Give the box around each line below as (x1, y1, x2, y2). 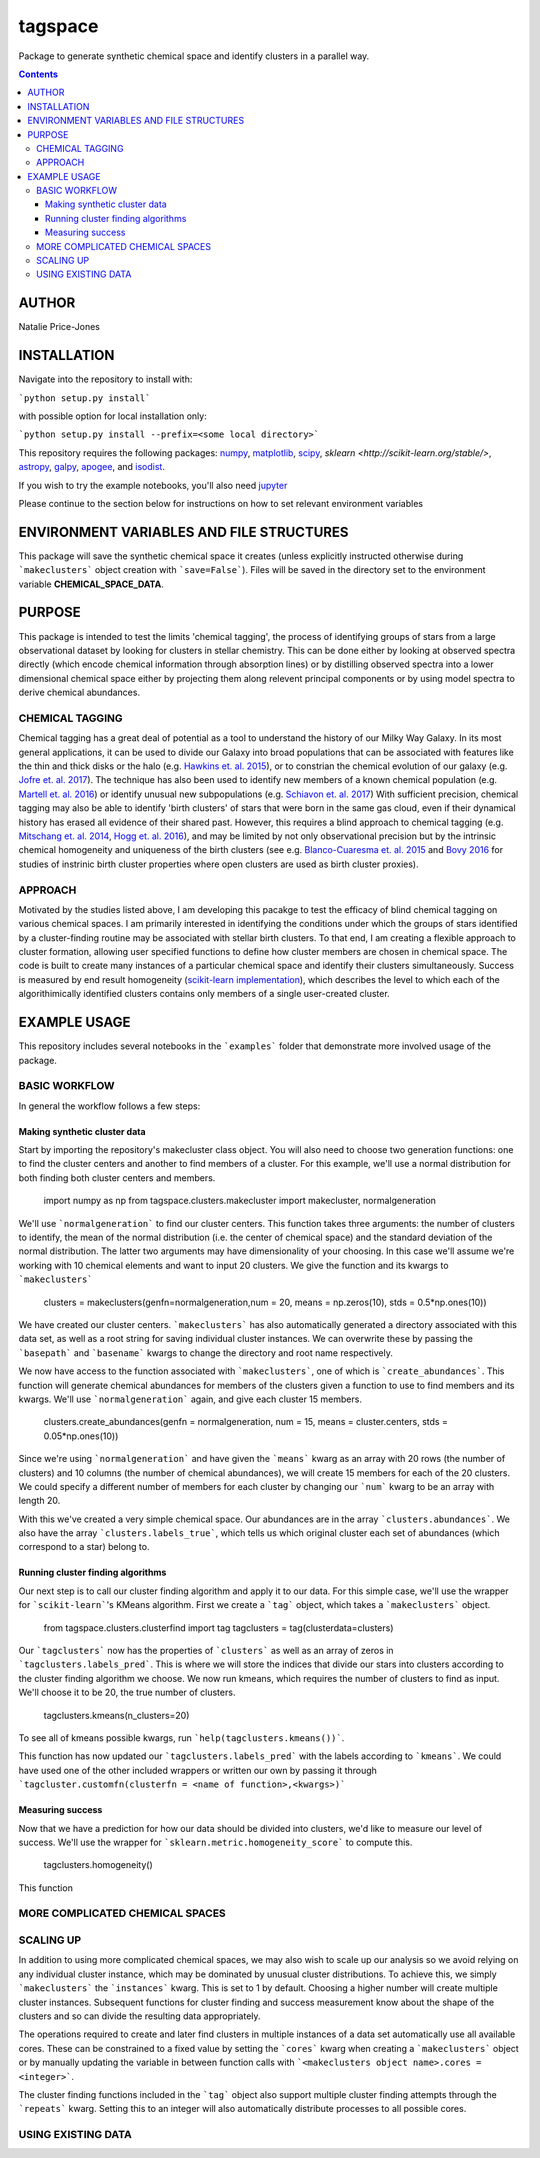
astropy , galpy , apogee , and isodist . (18, 461, 165, 473)
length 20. (18, 1495, 61, 1507)
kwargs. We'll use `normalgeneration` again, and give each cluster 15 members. (18, 1393, 362, 1405)
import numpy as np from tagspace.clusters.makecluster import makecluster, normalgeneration (43, 1195, 437, 1207)
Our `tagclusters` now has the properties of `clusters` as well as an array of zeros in (18, 1645, 394, 1657)
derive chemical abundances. (18, 686, 140, 699)
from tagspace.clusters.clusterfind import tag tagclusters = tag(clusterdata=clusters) (43, 1621, 394, 1634)
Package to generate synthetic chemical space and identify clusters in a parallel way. (18, 50, 370, 62)
